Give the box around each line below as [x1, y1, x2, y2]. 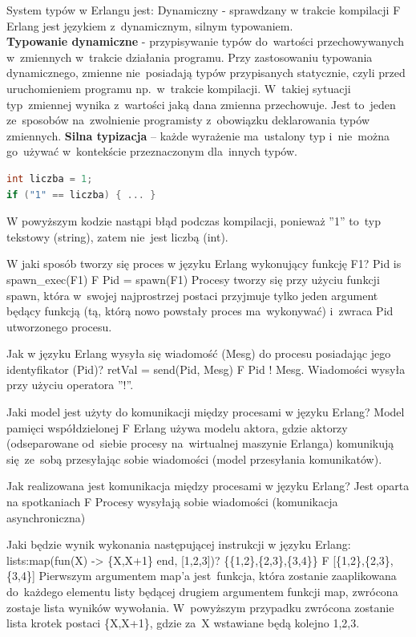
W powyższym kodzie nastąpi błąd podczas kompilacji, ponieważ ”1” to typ [6, 213, 381, 229]
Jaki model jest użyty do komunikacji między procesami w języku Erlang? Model [6, 404, 405, 420]
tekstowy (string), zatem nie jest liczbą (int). [6, 228, 228, 245]
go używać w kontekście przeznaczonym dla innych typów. [6, 143, 297, 160]
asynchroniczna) [6, 509, 86, 525]
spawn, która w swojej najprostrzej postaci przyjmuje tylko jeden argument [6, 286, 378, 303]
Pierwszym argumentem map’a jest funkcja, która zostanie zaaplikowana [38, 567, 397, 584]
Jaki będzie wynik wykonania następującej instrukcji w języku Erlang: [6, 536, 351, 553]
